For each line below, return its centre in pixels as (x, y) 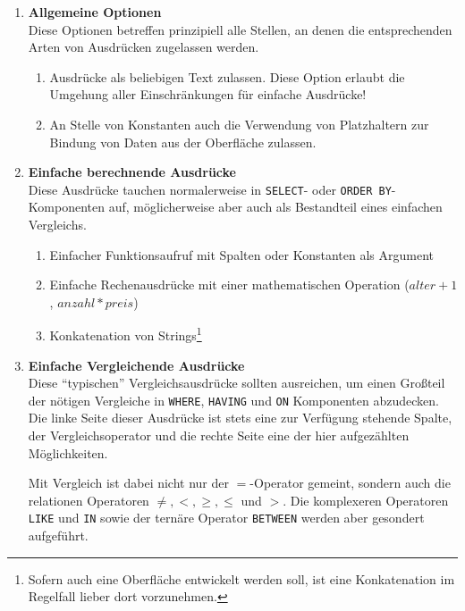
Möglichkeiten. (68, 452)
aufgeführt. (58, 536)
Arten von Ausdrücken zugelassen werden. (144, 47)
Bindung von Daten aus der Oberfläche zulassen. (183, 142)
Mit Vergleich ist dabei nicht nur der (129, 483)
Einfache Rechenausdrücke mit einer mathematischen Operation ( (229, 285)
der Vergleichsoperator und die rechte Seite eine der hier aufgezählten (219, 435)
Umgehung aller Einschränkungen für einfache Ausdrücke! (208, 94)
